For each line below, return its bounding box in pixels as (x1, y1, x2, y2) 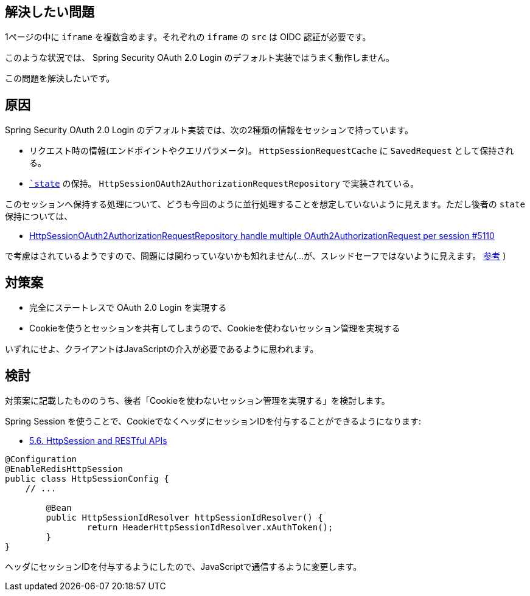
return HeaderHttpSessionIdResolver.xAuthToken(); (86, 522, 333, 532)
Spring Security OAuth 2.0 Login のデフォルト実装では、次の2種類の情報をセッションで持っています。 (5, 125, 413, 136)
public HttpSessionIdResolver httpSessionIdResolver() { (46, 512, 323, 522)
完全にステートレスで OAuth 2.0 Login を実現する (29, 302, 227, 313)
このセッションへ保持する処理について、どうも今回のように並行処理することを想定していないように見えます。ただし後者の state (5, 199, 525, 210)
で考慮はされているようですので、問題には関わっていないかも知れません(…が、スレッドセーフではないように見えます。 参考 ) (5, 251, 506, 262)
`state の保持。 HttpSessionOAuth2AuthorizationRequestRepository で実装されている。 (29, 178, 419, 189)
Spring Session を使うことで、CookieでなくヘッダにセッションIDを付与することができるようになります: (5, 415, 421, 426)
